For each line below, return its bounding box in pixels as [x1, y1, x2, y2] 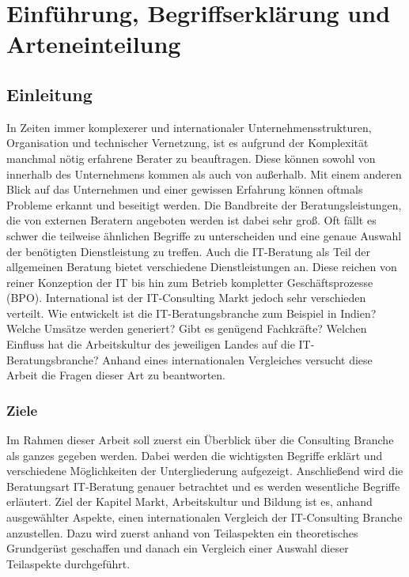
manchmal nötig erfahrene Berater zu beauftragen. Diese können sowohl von [6, 149, 376, 166]
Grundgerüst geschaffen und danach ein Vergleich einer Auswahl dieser [6, 540, 349, 556]
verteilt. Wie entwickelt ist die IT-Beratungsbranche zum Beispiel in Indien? [6, 304, 377, 321]
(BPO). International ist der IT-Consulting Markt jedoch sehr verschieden [6, 289, 366, 306]
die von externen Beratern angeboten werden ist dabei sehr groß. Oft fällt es [6, 212, 377, 228]
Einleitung [6, 81, 93, 106]
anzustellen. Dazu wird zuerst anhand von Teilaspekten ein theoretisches [6, 524, 358, 541]
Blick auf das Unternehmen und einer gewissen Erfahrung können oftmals [6, 181, 363, 198]
